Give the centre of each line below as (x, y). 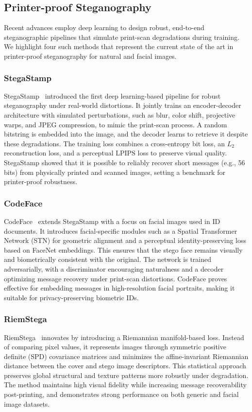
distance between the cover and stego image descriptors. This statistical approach (125, 366)
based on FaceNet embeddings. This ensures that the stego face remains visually (123, 249)
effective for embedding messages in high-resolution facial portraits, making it (119, 288)
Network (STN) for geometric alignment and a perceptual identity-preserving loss (125, 240)
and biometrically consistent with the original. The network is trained (108, 259)
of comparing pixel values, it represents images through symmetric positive (115, 347)
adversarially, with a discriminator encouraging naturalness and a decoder (114, 268)
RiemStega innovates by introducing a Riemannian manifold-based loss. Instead (124, 337)
